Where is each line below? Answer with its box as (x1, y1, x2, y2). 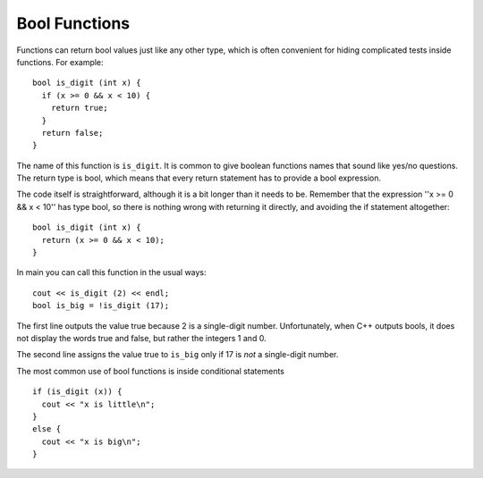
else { (32, 424, 62, 434)
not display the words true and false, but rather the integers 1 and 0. (16, 332, 267, 343)
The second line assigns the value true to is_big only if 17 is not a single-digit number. (16, 349, 339, 360)
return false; (41, 128, 104, 138)
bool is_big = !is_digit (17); (32, 300, 170, 311)
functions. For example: (16, 56, 104, 67)
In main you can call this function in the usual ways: (16, 267, 207, 278)
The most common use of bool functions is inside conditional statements (16, 365, 285, 376)
